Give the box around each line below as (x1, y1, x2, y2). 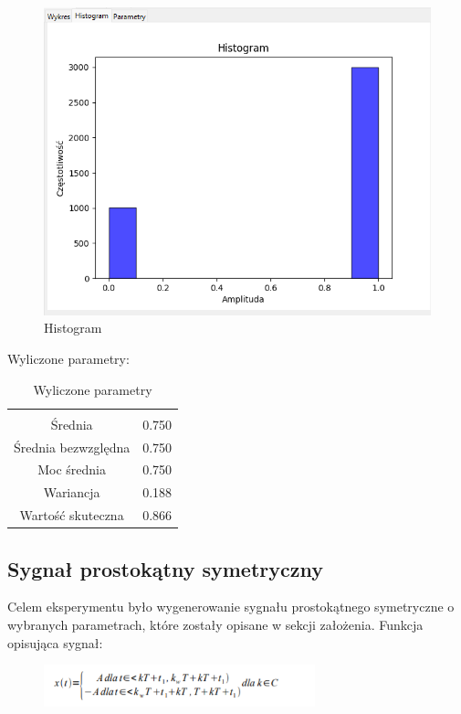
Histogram (44, 318, 102, 337)
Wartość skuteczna (19, 506, 124, 525)
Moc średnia (37, 460, 106, 479)
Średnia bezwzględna (14, 437, 131, 456)
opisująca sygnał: (7, 633, 103, 652)
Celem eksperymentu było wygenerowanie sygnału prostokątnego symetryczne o (7, 597, 455, 616)
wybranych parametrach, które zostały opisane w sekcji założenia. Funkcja (7, 614, 424, 634)
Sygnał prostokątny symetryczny (7, 554, 323, 582)
